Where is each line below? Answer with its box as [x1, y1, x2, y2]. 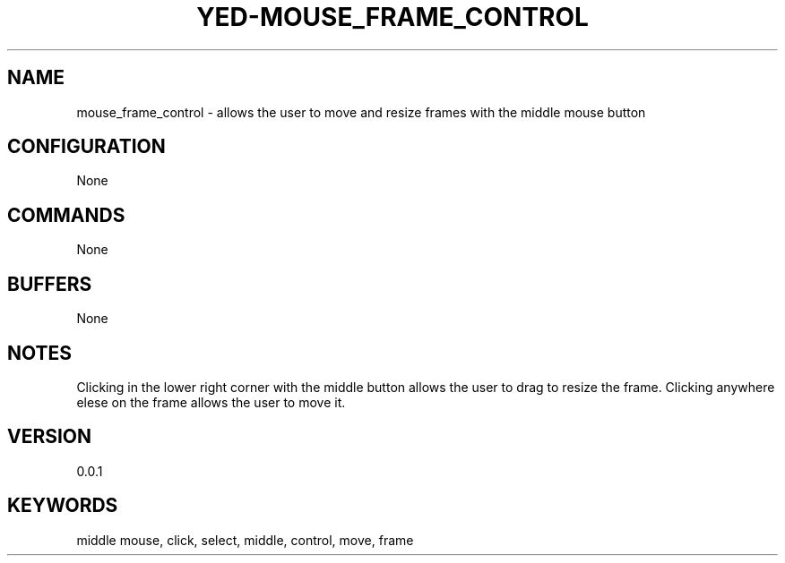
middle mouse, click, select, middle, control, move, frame [76, 532, 414, 548]
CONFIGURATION [7, 135, 166, 158]
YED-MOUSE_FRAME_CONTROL [196, 2, 589, 32]
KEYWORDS [7, 494, 118, 517]
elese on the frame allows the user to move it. [76, 394, 346, 410]
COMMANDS [7, 203, 125, 226]
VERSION [7, 425, 92, 448]
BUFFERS [7, 272, 92, 295]
